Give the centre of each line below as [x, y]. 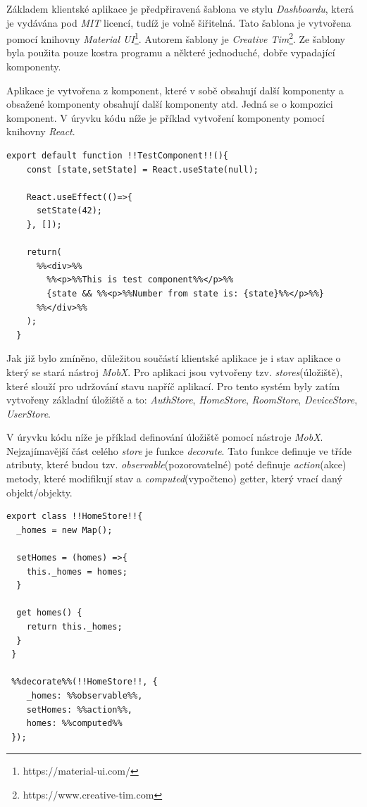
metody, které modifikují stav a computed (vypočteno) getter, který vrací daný [174, 478]
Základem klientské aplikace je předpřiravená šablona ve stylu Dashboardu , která [180, 8]
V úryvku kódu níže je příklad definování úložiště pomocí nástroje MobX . [165, 437]
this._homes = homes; [77, 571]
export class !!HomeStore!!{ [75, 517]
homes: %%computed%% [74, 724]
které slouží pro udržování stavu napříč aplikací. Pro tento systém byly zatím [173, 386]
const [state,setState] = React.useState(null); [142, 169]
